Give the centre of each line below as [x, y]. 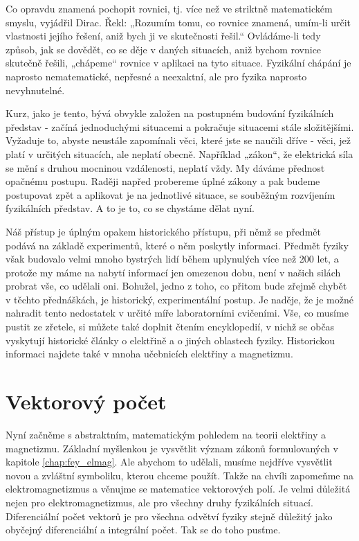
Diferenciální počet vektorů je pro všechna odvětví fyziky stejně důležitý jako [169, 516]
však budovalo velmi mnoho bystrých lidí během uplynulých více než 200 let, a [172, 259]
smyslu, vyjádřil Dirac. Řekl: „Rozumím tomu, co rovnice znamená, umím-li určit [178, 22]
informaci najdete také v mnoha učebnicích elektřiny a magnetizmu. [149, 354]
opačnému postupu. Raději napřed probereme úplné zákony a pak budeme [163, 181]
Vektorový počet [86, 401]
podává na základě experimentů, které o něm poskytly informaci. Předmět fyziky [177, 245]
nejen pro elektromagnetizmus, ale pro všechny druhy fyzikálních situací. [159, 502]
